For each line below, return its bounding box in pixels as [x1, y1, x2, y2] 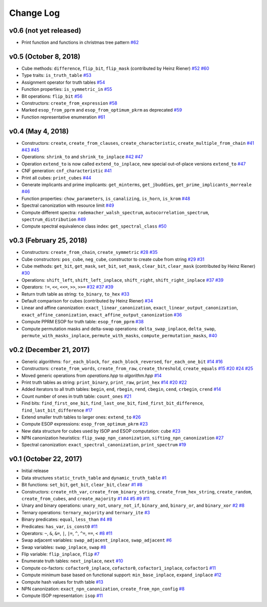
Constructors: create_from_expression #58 [21, 100, 118, 106]
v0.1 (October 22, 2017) [9, 455, 83, 463]
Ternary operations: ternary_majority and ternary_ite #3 [21, 509, 150, 515]
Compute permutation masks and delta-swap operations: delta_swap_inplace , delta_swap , [21, 325, 216, 332]
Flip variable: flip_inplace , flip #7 [21, 551, 100, 557]
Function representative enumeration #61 [21, 114, 105, 120]
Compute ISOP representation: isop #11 [21, 593, 103, 599]
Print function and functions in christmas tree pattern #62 [21, 40, 139, 46]
